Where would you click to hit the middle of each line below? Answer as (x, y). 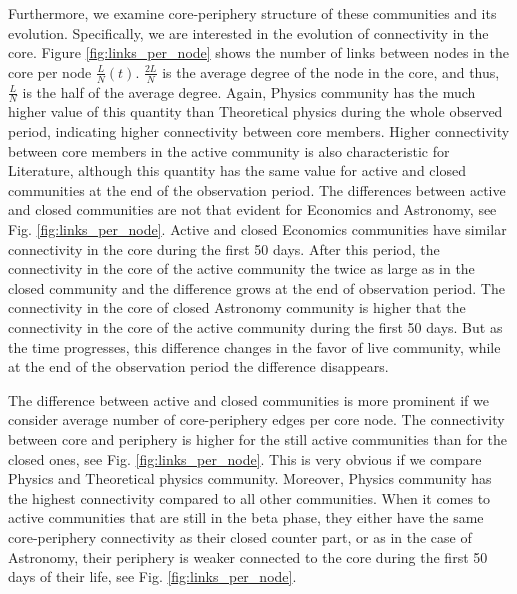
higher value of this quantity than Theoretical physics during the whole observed (255, 111)
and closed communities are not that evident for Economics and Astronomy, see (252, 209)
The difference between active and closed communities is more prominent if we (248, 399)
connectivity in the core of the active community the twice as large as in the (241, 268)
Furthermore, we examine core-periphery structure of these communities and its (252, 13)
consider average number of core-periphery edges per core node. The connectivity (256, 419)
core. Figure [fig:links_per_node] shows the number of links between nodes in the (258, 52)
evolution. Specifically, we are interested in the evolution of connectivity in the (248, 32)
